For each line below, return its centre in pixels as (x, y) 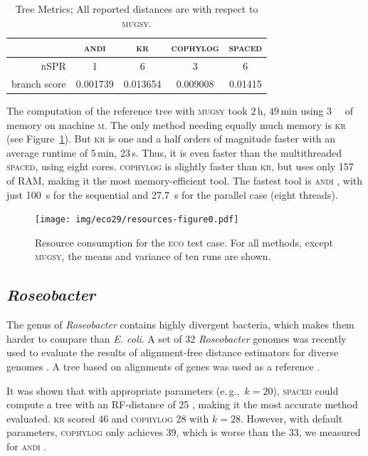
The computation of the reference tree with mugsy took (127, 110)
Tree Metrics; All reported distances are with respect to (137, 9)
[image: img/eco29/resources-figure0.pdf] (137, 220)
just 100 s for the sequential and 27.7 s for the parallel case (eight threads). (172, 194)
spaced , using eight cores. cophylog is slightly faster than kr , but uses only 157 (180, 166)
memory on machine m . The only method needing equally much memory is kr (176, 124)
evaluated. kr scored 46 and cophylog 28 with (108, 418)
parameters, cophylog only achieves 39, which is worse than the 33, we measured (184, 432)
